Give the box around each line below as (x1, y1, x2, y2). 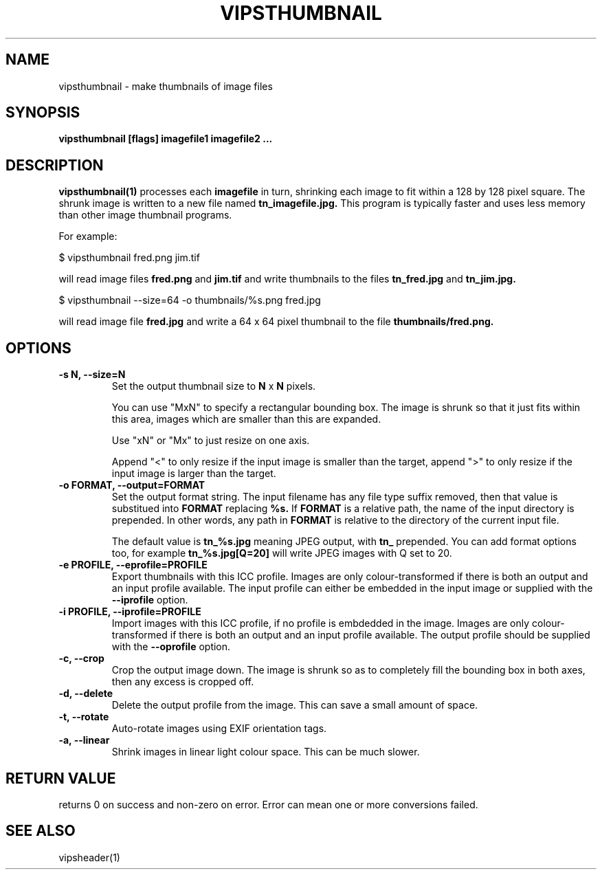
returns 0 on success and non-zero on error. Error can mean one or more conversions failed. (58, 798, 478, 810)
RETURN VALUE (5, 769, 116, 787)
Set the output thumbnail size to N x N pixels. (111, 380, 316, 392)
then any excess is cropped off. (111, 676, 254, 688)
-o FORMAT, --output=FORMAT (58, 479, 205, 491)
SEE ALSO (5, 822, 76, 840)
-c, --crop (58, 652, 104, 665)
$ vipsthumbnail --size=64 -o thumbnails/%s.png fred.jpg (58, 294, 321, 307)
